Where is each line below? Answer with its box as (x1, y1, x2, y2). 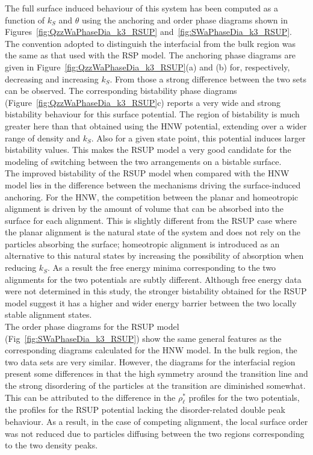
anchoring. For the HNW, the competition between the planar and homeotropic (5, 190, 299, 203)
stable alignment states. (5, 308, 92, 321)
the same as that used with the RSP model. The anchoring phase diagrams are (5, 49, 296, 61)
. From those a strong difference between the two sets (110, 72, 306, 85)
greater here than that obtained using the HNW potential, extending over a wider (5, 119, 307, 132)
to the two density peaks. (5, 439, 98, 451)
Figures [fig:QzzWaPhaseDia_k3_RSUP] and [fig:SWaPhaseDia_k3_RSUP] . (5, 25, 292, 38)
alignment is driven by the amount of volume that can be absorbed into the (5, 202, 284, 215)
